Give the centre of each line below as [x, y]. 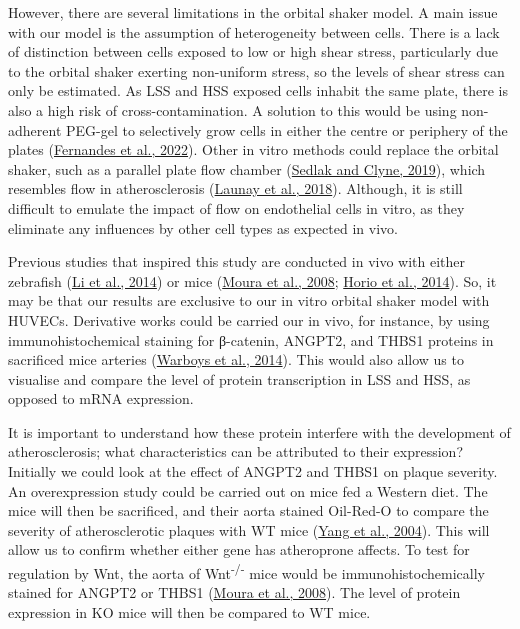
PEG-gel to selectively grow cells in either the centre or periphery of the [286, 129]
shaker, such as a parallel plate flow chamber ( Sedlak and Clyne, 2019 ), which [247, 168]
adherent [35, 129]
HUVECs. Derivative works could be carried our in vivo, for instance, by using [249, 319]
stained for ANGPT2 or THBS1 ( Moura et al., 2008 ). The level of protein [234, 592]
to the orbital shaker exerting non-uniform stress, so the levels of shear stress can [256, 70]
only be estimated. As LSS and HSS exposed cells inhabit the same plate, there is [258, 90]
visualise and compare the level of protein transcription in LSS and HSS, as [239, 378]
